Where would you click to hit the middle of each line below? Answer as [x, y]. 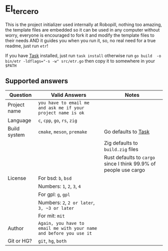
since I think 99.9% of [130, 164]
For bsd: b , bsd [55, 178]
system [16, 135]
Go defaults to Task [127, 132]
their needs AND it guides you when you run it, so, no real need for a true [80, 40]
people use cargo [125, 170]
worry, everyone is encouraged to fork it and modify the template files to [80, 35]
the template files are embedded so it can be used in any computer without [82, 30]
